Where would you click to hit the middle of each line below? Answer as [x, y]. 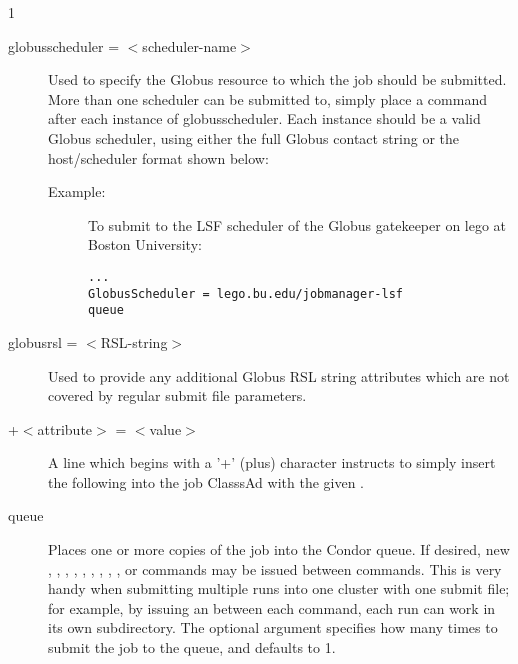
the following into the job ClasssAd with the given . [206, 481]
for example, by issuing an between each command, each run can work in [272, 607]
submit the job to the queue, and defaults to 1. [192, 647]
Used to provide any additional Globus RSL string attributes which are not [279, 375]
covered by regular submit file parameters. [177, 395]
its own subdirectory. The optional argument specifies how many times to [273, 627]
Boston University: [145, 244]
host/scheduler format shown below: [158, 157]
